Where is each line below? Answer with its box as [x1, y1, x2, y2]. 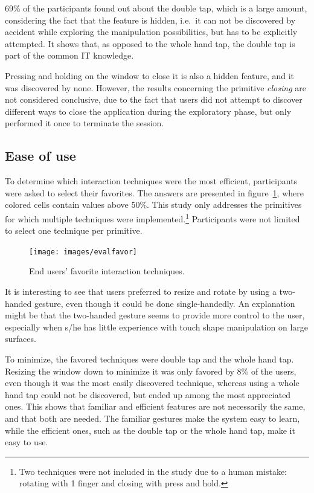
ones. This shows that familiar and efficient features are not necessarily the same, [5, 400, 306, 413]
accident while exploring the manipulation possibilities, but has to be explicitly [5, 25, 298, 38]
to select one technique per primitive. [5, 224, 143, 237]
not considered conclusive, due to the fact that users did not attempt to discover [5, 93, 303, 106]
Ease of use [5, 146, 76, 165]
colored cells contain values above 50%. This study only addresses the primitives [5, 198, 302, 211]
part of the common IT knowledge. [5, 49, 134, 62]
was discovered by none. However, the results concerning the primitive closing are [5, 81, 306, 94]
